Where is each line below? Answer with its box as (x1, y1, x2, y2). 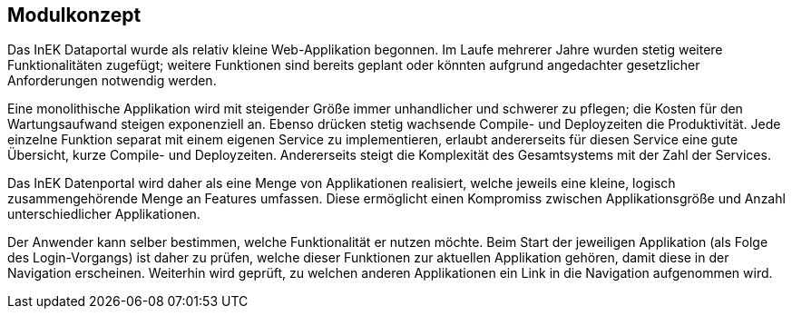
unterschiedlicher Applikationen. (7, 206, 200, 222)
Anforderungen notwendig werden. (7, 73, 217, 89)
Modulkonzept (7, 4, 142, 26)
